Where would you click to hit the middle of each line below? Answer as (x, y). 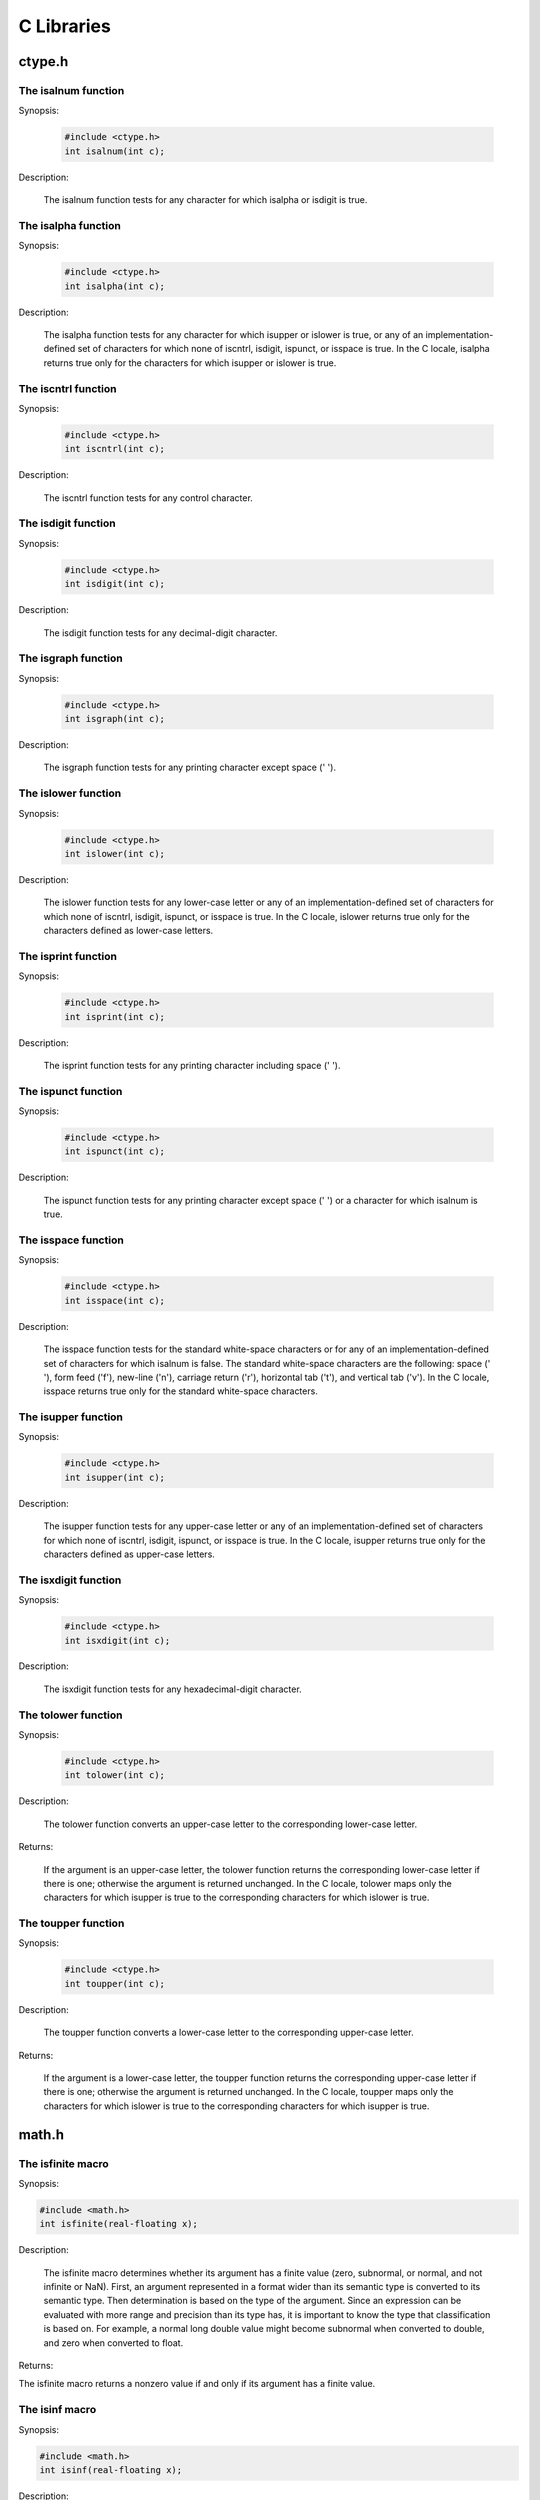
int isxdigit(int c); (117, 1640)
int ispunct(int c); (114, 1151)
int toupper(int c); (114, 1983)
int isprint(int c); (114, 1016)
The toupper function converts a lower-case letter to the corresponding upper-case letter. (228, 2032)
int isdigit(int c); (114, 584)
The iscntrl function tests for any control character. (148, 497)
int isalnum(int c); (114, 151)
